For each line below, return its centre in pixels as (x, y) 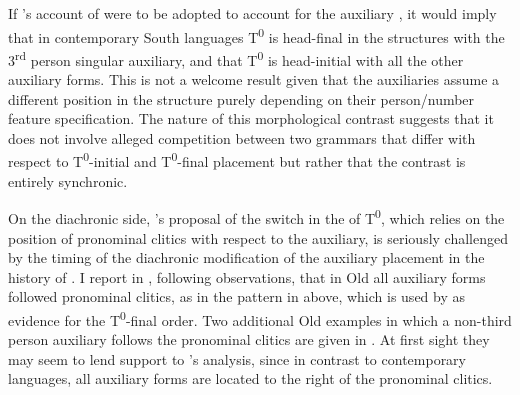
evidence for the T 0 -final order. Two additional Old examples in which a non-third (260, 318)
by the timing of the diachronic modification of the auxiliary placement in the (246, 257)
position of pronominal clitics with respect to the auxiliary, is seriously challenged (258, 237)
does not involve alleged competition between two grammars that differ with (242, 137)
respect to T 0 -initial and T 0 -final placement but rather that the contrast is (237, 160)
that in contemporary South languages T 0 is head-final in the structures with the (256, 35)
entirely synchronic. (68, 180)
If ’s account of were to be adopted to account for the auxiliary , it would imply (252, 13)
